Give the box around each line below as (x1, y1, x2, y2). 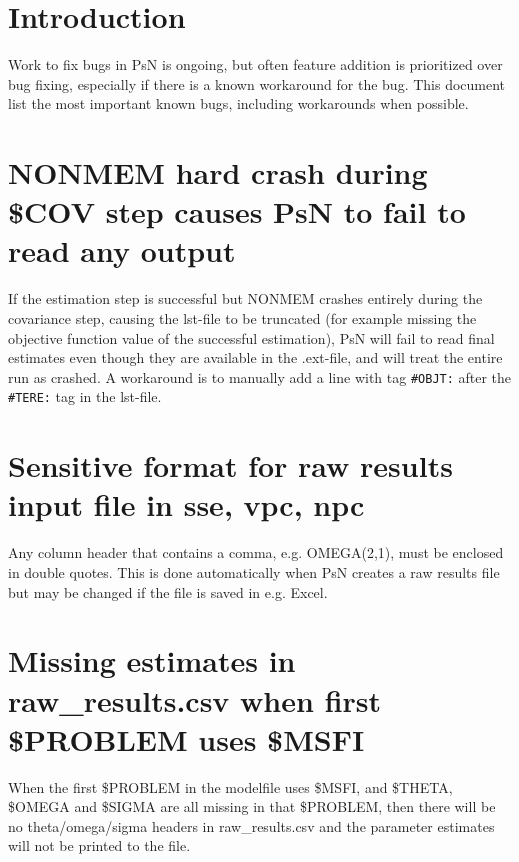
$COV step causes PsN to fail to (8, 191, 466, 232)
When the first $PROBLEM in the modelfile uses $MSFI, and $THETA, (8, 776, 453, 797)
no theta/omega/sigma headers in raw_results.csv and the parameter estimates (8, 815, 495, 836)
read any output (8, 230, 236, 271)
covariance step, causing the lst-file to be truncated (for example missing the (8, 308, 477, 328)
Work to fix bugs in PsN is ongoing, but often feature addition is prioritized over (8, 54, 503, 75)
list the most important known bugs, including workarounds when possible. (8, 93, 469, 114)
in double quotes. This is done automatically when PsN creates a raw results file (8, 562, 500, 582)
